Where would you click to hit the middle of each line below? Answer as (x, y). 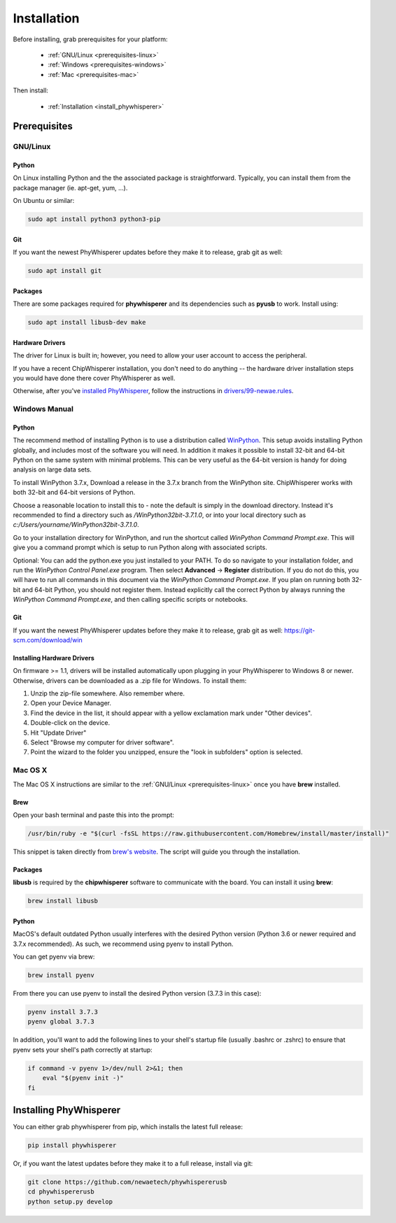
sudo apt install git (65, 271)
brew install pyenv (61, 975)
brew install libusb (63, 901)
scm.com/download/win (48, 639)
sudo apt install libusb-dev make (87, 323)
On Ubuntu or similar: (44, 201)
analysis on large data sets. (52, 469)
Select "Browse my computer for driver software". (102, 742)
